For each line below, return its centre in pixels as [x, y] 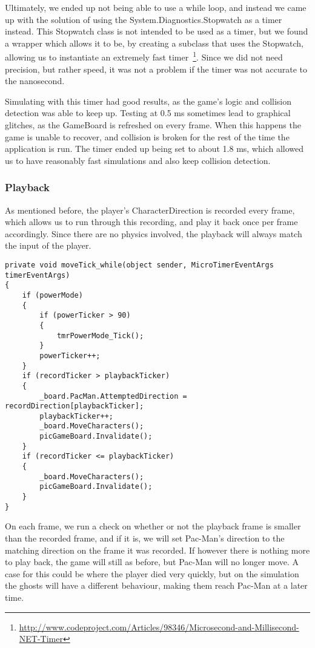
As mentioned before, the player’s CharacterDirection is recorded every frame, [150, 210]
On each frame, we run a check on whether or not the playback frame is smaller [153, 526]
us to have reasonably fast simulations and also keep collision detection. [138, 160]
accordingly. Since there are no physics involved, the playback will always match [154, 233]
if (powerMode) [52, 295]
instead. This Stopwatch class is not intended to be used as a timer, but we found [157, 31]
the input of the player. [48, 245]
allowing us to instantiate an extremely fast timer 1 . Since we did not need [144, 56]
